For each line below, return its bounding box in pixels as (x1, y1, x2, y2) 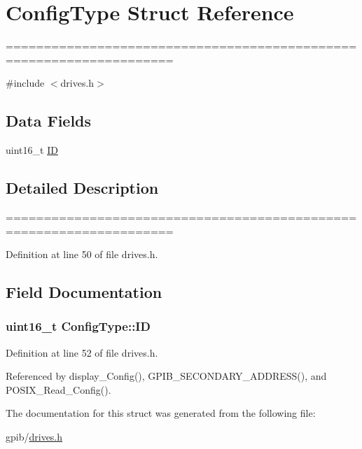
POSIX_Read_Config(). (6, 382, 111, 397)
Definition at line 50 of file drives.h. (6, 247, 158, 262)
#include (6, 76, 45, 90)
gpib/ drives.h (6, 429, 63, 444)
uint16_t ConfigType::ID (6, 318, 151, 335)
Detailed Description (6, 177, 159, 199)
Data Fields (6, 110, 92, 131)
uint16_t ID (6, 143, 58, 157)
